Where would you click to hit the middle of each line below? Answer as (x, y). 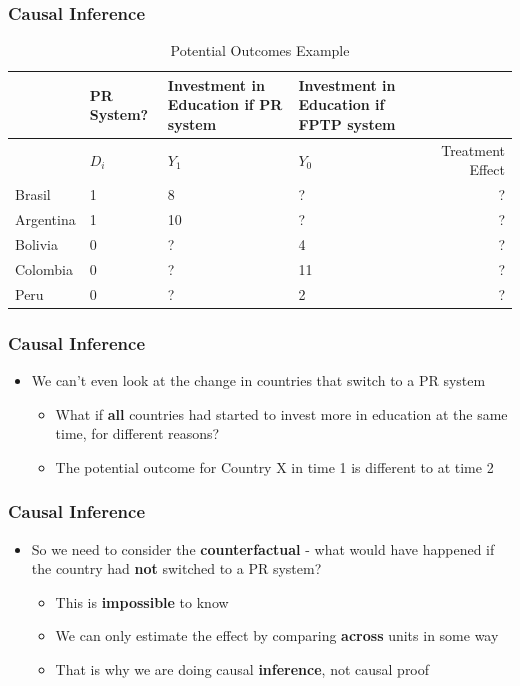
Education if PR (225, 104)
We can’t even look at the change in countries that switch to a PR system (258, 379)
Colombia (44, 268)
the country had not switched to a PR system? (176, 568)
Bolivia (36, 243)
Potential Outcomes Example (260, 50)
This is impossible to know (142, 601)
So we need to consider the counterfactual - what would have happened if (263, 548)
